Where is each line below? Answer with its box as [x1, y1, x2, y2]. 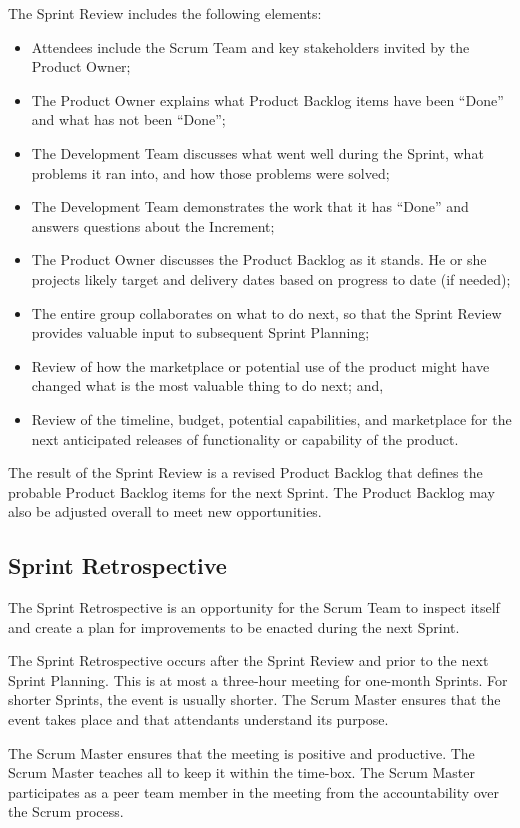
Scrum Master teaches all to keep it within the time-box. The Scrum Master [8, 762, 476, 783]
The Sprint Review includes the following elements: [8, 3, 322, 23]
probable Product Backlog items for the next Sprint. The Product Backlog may [8, 481, 495, 502]
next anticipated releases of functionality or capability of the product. [31, 428, 459, 449]
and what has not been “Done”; [31, 109, 226, 130]
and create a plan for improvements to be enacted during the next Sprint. [8, 616, 460, 637]
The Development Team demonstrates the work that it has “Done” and [31, 196, 469, 217]
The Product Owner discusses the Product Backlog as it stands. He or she [31, 249, 487, 270]
